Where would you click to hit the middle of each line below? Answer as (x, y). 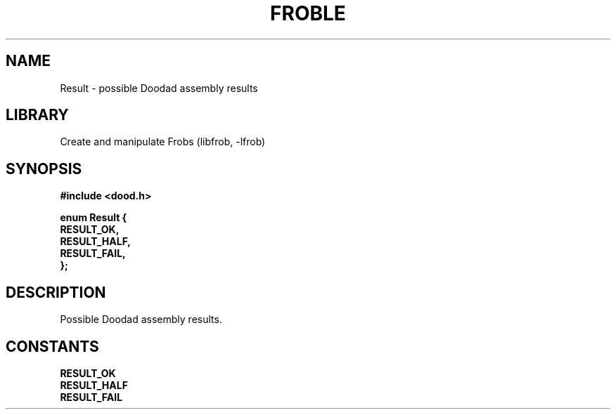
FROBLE (308, 13)
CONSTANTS (52, 346)
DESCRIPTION (56, 292)
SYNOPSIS (44, 169)
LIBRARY (37, 115)
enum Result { (94, 218)
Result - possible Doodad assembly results (159, 88)
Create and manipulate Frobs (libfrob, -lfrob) (163, 142)
